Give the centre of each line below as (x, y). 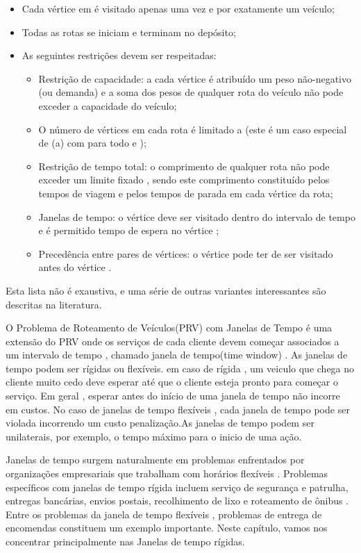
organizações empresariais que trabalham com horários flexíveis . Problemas (167, 473)
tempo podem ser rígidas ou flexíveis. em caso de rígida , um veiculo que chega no (180, 368)
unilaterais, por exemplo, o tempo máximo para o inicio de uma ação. (154, 436)
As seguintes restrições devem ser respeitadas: (119, 55)
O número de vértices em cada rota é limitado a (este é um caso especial (193, 129)
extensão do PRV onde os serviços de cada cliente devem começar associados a (173, 341)
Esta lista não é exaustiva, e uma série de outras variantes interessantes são (166, 290)
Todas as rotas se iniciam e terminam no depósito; (129, 32)
